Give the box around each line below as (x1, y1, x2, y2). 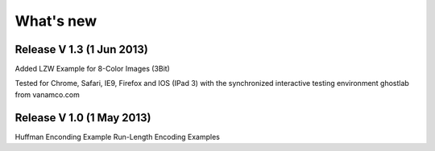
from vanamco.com (14, 89, 80, 100)
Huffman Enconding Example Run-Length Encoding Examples (14, 132, 221, 141)
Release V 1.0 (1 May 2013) (14, 111, 151, 124)
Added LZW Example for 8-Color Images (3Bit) (14, 64, 171, 74)
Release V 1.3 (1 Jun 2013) (14, 43, 148, 56)
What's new (14, 12, 97, 30)
